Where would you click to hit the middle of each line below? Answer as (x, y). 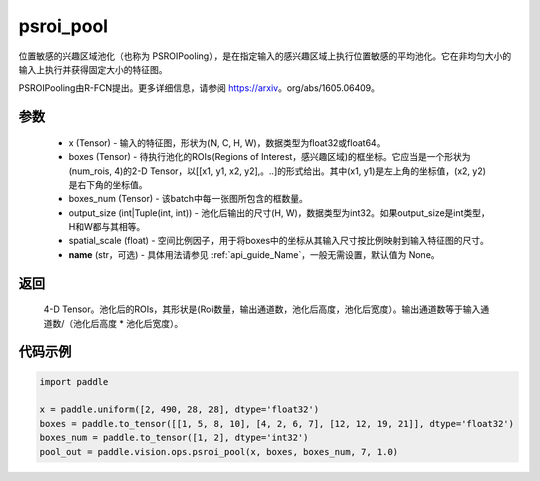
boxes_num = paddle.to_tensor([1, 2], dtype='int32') (174, 438)
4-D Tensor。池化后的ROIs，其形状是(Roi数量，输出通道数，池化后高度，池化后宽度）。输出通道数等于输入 (262, 309)
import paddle (74, 381)
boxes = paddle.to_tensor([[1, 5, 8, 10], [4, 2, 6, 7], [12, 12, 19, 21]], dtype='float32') (277, 423)
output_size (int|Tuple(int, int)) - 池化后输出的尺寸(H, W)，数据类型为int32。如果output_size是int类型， (279, 212)
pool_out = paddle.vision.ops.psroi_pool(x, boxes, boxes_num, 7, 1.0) (219, 451)
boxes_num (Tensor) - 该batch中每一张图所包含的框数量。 (188, 199)
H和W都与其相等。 (107, 227)
